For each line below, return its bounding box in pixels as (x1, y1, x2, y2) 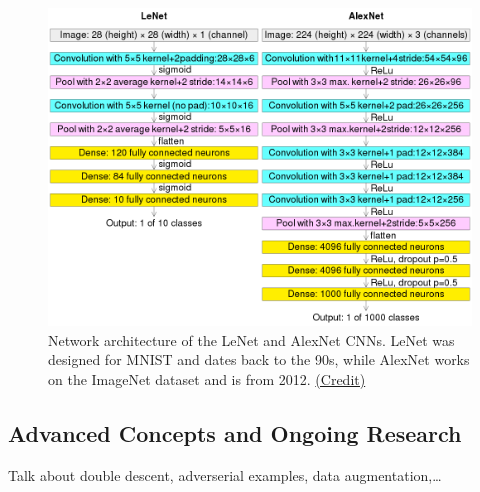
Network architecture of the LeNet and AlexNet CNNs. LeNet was (48, 329, 455, 350)
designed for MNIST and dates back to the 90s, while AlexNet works (48, 349, 470, 370)
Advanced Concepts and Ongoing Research (8, 417, 462, 448)
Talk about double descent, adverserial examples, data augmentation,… (8, 464, 442, 485)
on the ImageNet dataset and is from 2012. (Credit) (48, 368, 366, 389)
